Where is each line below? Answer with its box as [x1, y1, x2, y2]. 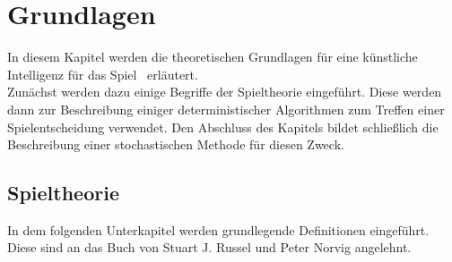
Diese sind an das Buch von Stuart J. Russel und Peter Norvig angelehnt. [7, 238, 412, 257]
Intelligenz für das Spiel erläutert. [7, 64, 198, 83]
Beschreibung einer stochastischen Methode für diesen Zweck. [7, 135, 344, 154]
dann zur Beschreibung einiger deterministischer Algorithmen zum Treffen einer [7, 99, 445, 118]
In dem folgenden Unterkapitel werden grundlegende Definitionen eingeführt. [7, 220, 430, 239]
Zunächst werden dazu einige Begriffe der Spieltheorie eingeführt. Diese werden [7, 82, 442, 101]
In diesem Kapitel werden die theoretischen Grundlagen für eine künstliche [7, 47, 418, 66]
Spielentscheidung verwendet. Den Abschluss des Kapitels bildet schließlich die [7, 117, 439, 136]
